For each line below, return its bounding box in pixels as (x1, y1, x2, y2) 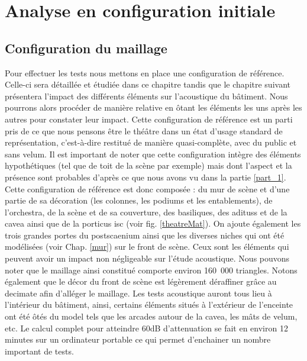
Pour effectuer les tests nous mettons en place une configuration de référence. (5, 66, 285, 79)
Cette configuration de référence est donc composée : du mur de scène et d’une (5, 182, 290, 195)
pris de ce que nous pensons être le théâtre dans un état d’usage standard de (5, 124, 283, 137)
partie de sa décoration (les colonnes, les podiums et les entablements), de (5, 194, 273, 207)
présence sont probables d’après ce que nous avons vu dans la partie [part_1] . (5, 170, 286, 183)
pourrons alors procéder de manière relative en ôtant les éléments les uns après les (5, 101, 302, 114)
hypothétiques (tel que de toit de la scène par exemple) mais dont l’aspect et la (5, 159, 292, 172)
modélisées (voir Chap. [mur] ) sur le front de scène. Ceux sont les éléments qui (5, 240, 289, 253)
